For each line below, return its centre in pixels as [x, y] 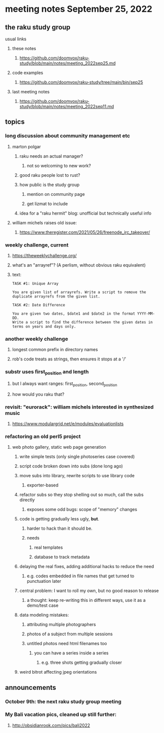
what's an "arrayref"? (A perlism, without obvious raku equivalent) [79, 265]
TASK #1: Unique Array [35, 283]
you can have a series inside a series [71, 653]
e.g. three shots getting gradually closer [82, 663]
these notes [24, 48]
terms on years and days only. [44, 326]
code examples [27, 73]
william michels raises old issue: [45, 222]
